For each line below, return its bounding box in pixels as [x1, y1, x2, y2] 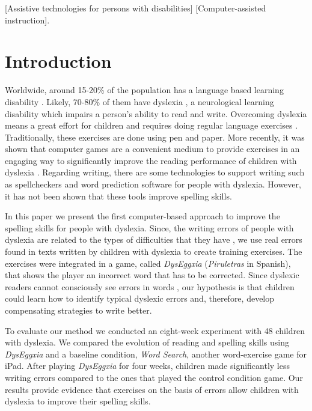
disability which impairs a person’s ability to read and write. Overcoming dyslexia [5, 107, 307, 120]
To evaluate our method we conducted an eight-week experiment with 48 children [5, 324, 305, 336]
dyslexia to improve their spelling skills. [5, 395, 151, 407]
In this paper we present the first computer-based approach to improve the [5, 210, 280, 222]
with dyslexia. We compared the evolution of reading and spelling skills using [5, 336, 290, 349]
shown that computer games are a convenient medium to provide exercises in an [5, 142, 300, 155]
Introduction [5, 49, 112, 73]
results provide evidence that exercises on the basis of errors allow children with [5, 383, 299, 395]
